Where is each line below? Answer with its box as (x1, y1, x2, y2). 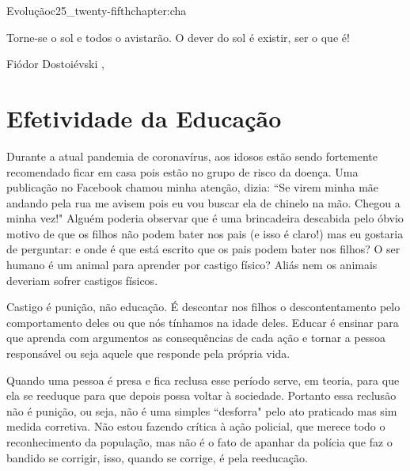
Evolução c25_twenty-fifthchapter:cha (6, 2, 187, 18)
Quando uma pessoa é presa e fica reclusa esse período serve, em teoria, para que (6, 371, 400, 388)
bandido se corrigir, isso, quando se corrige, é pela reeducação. (6, 449, 308, 465)
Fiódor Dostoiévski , (6, 55, 104, 72)
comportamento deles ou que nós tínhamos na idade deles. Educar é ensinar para (6, 313, 399, 330)
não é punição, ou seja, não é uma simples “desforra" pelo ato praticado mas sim (6, 402, 397, 419)
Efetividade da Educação (6, 101, 282, 134)
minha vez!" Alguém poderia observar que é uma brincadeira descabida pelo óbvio (6, 210, 404, 226)
